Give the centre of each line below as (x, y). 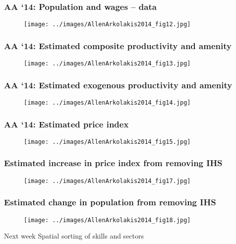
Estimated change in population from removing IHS (110, 202)
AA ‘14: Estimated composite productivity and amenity (118, 45)
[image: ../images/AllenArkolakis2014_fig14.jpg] (107, 102)
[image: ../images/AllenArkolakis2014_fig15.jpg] (107, 142)
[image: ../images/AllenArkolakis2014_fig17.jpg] (107, 181)
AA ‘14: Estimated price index (66, 124)
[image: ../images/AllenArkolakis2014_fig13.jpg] (107, 64)
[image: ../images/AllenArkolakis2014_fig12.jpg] (107, 25)
